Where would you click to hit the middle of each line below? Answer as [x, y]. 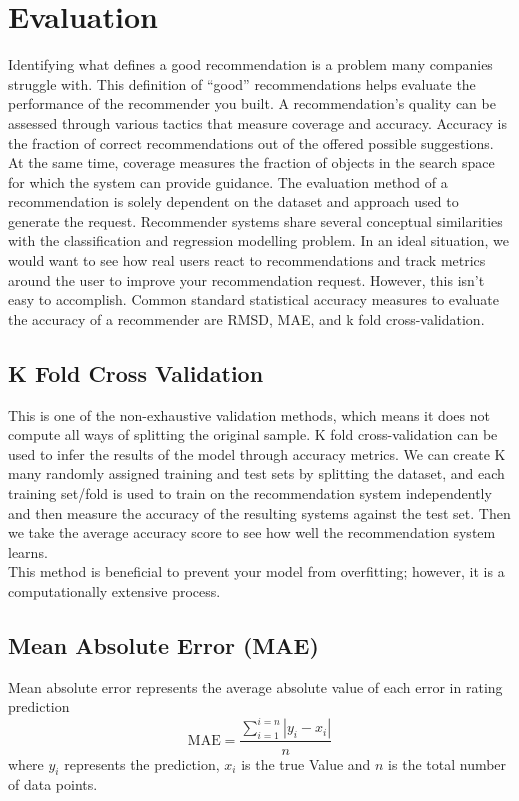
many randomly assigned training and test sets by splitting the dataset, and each [256, 473]
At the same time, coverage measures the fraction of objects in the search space [251, 162]
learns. [28, 551]
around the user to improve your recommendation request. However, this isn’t [246, 279]
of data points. [53, 784]
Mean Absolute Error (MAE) [163, 644]
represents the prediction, [142, 763]
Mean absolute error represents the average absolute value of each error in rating [255, 686]
